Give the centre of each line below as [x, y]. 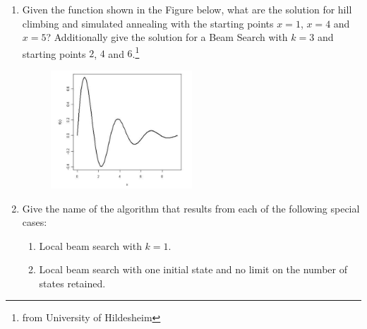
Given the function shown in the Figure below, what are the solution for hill [187, 9]
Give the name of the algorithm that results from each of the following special [191, 208]
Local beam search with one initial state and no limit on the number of [193, 269]
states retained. [72, 283]
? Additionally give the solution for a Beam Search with [167, 37]
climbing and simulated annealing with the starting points [148, 23]
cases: [35, 222]
